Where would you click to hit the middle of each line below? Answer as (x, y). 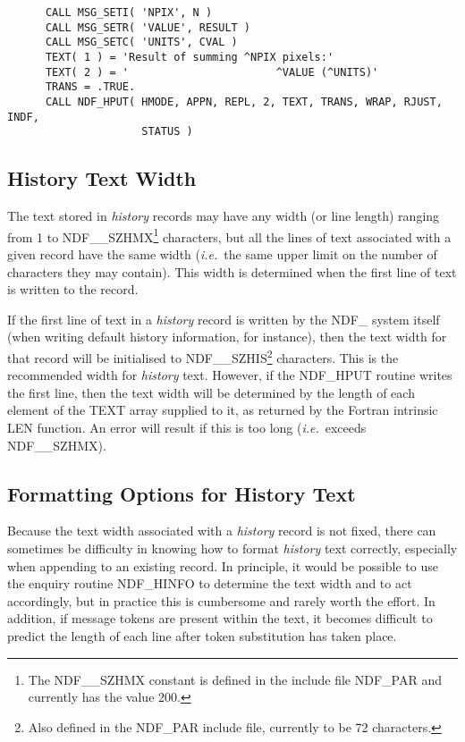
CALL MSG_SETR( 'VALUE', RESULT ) (148, 27)
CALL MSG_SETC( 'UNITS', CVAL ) (141, 42)
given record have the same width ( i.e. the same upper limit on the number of (222, 253)
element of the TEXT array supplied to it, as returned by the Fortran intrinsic (223, 410)
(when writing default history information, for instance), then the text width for (227, 337)
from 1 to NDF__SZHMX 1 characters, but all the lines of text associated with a (229, 235)
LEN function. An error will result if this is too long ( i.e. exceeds (187, 427)
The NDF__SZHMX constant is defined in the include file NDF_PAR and (235, 679)
